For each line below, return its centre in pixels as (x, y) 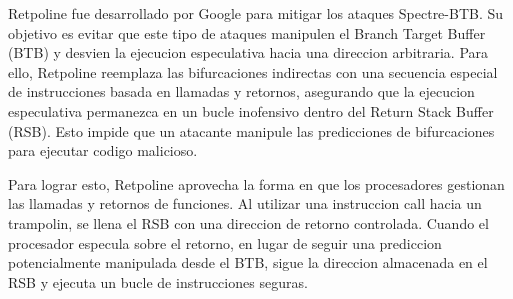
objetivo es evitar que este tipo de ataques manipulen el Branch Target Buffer (247, 32)
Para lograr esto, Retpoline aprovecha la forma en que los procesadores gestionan (256, 183)
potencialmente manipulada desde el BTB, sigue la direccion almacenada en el (248, 262)
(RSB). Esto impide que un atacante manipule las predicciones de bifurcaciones (251, 130)
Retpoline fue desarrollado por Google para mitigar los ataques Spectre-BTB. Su (256, 13)
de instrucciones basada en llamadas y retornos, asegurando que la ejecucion (241, 91)
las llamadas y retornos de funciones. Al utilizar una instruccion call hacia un (245, 203)
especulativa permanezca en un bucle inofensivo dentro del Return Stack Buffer (251, 110)
